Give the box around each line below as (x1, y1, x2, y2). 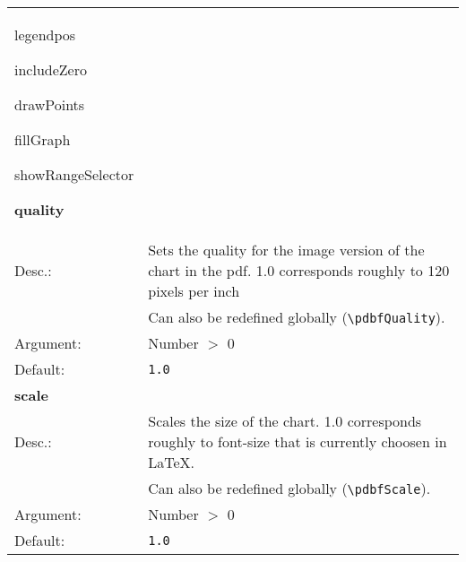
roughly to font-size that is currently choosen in (148, 431, 447, 452)
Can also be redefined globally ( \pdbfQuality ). (148, 307, 445, 327)
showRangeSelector (14, 164, 134, 185)
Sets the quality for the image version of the (148, 239, 425, 260)
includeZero (14, 59, 87, 80)
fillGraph (14, 129, 71, 150)
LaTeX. (148, 452, 195, 472)
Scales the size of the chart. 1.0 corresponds (148, 411, 422, 431)
